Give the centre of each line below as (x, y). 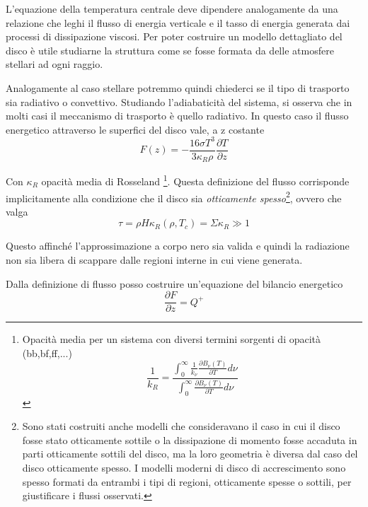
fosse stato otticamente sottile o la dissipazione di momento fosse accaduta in (190, 439)
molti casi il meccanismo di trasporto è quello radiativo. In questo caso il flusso (177, 116)
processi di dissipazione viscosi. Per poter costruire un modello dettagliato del (174, 36)
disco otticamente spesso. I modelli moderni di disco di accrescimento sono (184, 468)
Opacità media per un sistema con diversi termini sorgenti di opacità (172, 339)
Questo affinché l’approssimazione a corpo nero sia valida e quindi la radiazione (178, 246)
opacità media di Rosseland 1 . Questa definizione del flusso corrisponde (195, 180)
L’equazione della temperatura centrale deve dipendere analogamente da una (172, 8)
